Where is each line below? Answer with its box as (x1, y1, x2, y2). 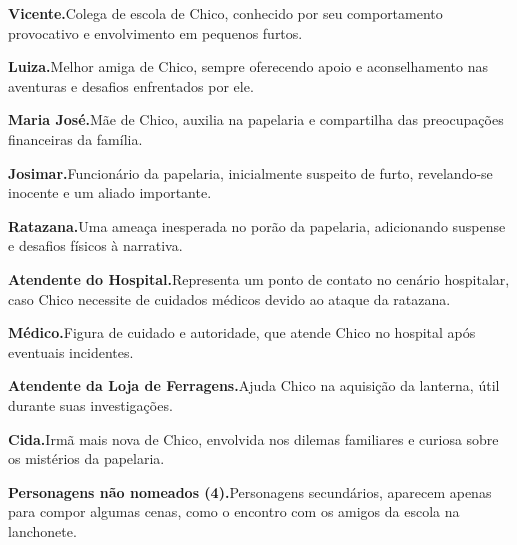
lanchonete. (8, 520, 77, 541)
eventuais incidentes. (8, 341, 134, 362)
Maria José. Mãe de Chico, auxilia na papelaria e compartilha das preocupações (8, 109, 504, 130)
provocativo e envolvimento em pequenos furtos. (8, 22, 303, 43)
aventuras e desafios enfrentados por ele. (8, 75, 254, 96)
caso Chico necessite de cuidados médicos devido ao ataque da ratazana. (8, 288, 451, 309)
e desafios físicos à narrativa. (8, 235, 183, 256)
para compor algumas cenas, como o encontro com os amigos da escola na (8, 501, 460, 522)
